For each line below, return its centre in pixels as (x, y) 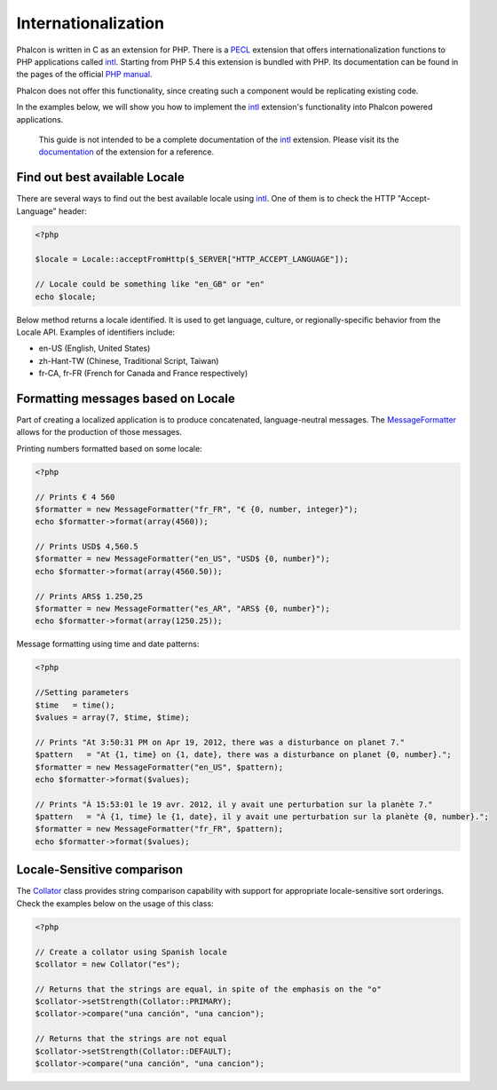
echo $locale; (66, 296)
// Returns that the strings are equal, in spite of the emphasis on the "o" (208, 989)
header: (73, 211)
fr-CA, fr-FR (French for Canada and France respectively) (143, 374)
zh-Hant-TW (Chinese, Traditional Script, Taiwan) (129, 360)
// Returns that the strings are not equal (131, 1039)
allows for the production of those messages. (99, 432)
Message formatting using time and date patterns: (108, 644)
